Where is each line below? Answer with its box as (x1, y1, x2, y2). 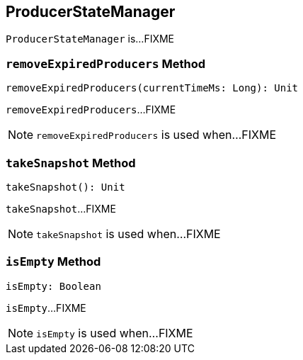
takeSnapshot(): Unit (6, 181, 125, 193)
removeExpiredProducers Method (6, 56, 206, 71)
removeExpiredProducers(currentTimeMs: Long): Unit (6, 82, 299, 94)
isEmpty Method (6, 254, 101, 269)
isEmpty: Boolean (6, 280, 101, 292)
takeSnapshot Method (6, 155, 136, 170)
